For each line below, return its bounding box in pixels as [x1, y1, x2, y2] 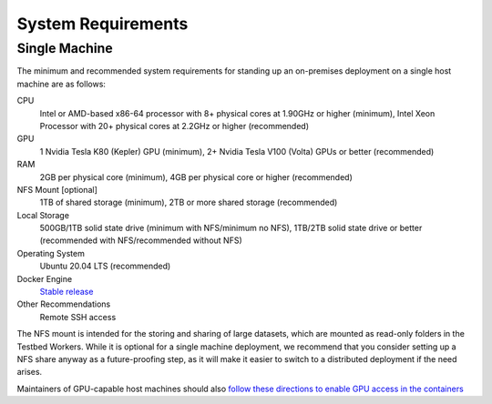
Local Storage [16, 209, 70, 220]
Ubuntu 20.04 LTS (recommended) [39, 260, 171, 272]
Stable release [39, 287, 94, 298]
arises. [16, 367, 43, 378]
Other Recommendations [16, 298, 111, 309]
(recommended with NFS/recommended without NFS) [39, 235, 242, 246]
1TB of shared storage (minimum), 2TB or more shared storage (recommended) [39, 197, 338, 208]
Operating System [16, 247, 86, 258]
